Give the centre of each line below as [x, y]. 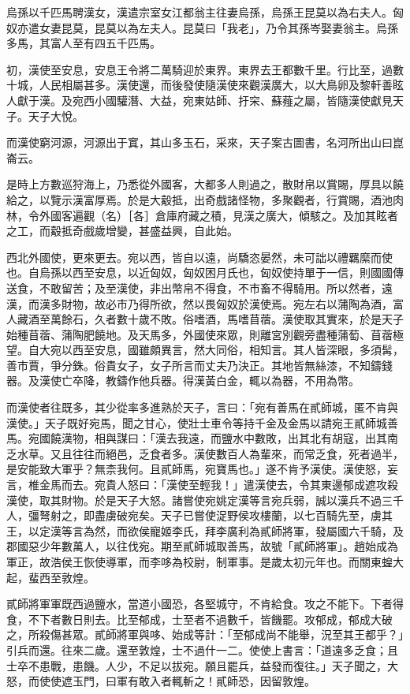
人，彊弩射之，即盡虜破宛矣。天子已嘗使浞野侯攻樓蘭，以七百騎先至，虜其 [199, 515]
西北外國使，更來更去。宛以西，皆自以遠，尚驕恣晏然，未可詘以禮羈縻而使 [199, 257]
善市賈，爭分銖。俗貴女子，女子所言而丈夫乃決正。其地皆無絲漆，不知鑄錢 [199, 365]
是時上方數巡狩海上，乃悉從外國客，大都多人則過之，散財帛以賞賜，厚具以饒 [205, 184]
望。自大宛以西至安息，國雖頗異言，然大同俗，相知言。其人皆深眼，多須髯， [205, 350]
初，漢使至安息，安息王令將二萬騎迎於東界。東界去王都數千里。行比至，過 [199, 69]
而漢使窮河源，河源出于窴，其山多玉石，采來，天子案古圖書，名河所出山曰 [199, 142]
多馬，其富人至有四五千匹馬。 [84, 43]
